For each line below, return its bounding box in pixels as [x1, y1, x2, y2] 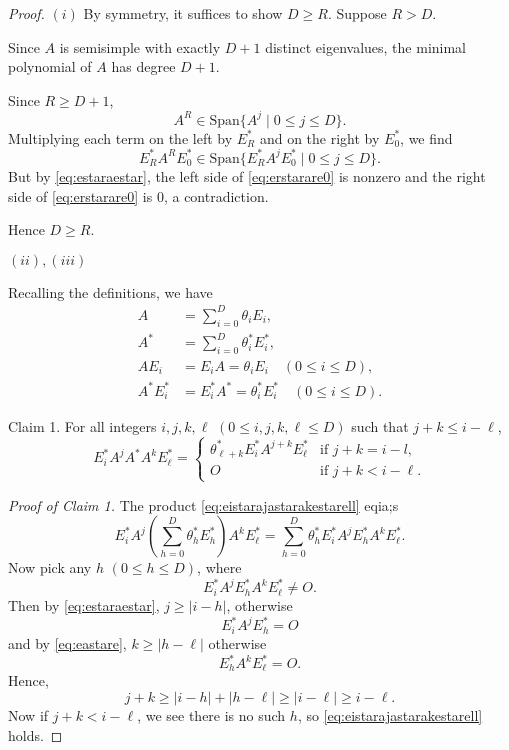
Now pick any [8, 557, 92, 578]
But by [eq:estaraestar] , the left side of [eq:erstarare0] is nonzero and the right [8, 165, 486, 186]
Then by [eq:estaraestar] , [8, 595, 160, 616]
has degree [111, 56, 176, 77]
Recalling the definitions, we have [8, 281, 213, 302]
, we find [400, 127, 453, 148]
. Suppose [327, 3, 387, 23]
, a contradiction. [163, 185, 269, 206]
